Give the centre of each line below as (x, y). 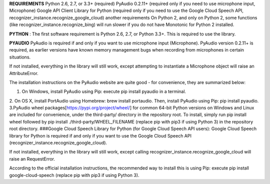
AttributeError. (24, 73)
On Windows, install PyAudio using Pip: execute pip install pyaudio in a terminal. (104, 91)
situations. (20, 57)
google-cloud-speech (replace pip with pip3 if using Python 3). (74, 175)
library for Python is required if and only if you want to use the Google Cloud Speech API (100, 135)
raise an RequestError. (32, 159)
